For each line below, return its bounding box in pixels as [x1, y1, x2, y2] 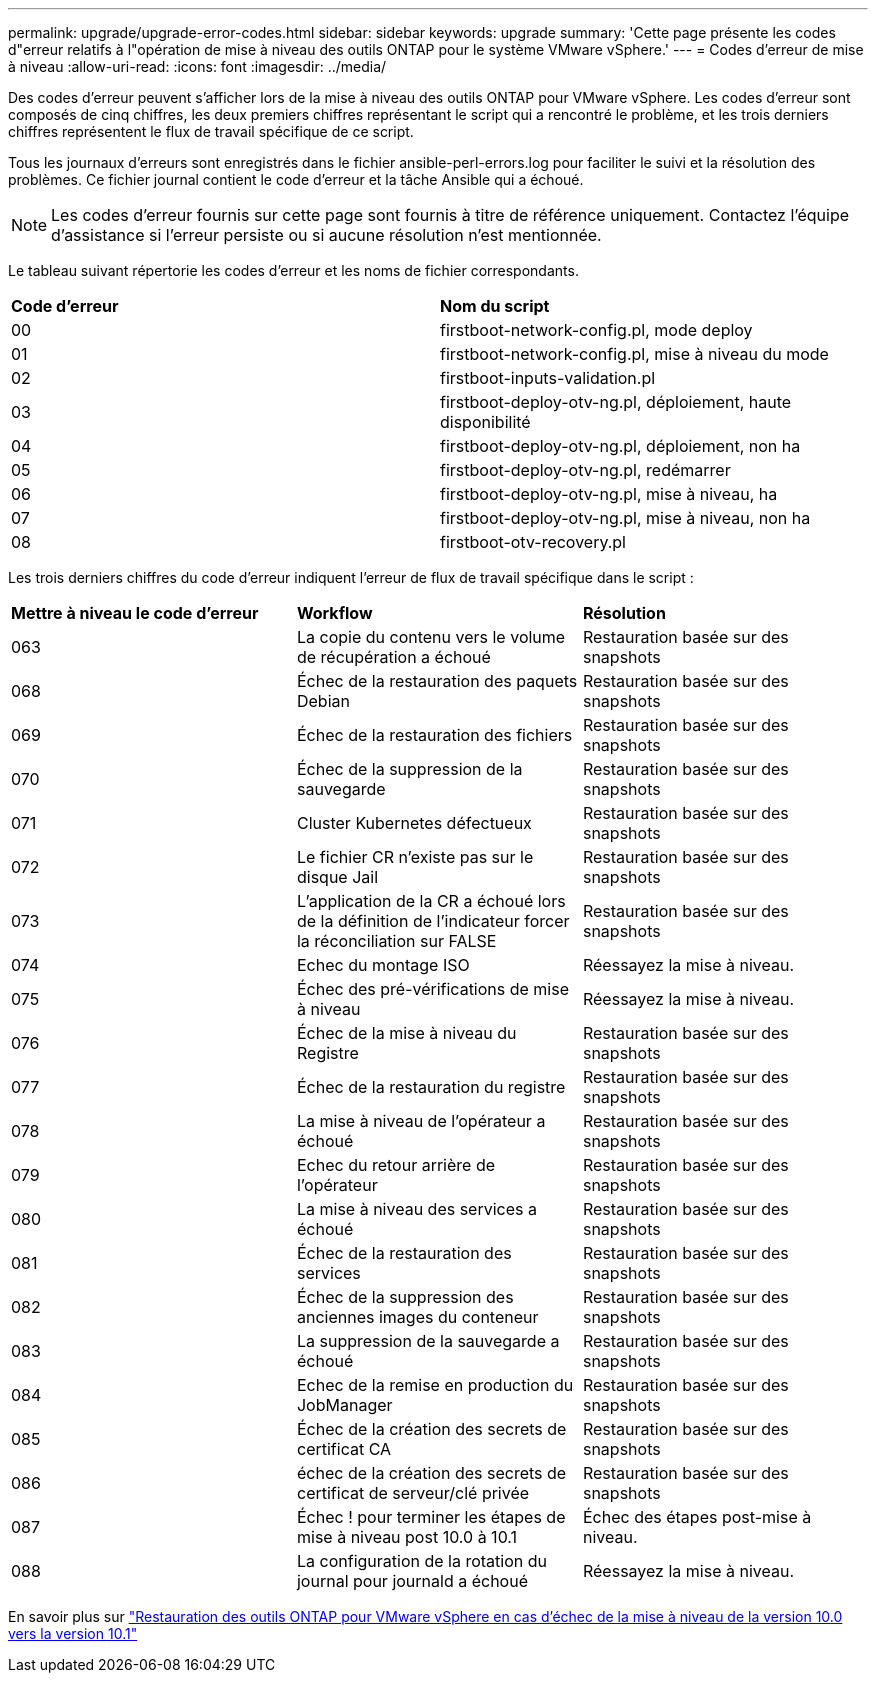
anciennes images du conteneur [296, 1307, 539, 1327]
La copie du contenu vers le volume [296, 627, 566, 647]
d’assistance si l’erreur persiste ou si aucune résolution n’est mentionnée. [51, 225, 602, 245]
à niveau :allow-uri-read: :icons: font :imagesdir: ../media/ [8, 58, 387, 75]
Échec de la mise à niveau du [296, 1023, 517, 1043]
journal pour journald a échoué [296, 1571, 528, 1591]
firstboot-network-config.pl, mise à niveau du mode [440, 344, 829, 364]
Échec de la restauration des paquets [296, 671, 578, 691]
